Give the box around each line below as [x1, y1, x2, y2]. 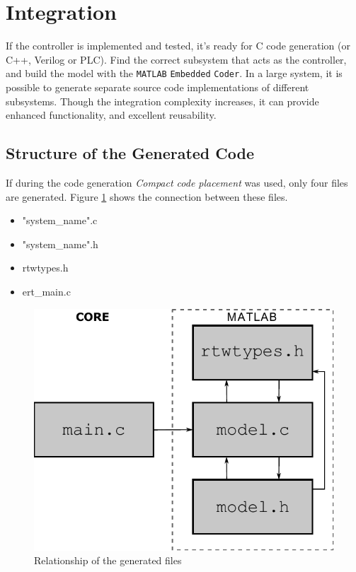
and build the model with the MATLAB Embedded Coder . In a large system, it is [6, 66, 343, 81]
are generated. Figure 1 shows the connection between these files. [6, 189, 288, 204]
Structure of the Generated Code [6, 142, 255, 164]
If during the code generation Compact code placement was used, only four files [6, 175, 348, 189]
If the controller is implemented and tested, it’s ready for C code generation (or [6, 38, 350, 53]
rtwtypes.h [22, 260, 69, 275]
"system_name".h [22, 236, 98, 251]
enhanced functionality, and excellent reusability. [6, 107, 217, 122]
